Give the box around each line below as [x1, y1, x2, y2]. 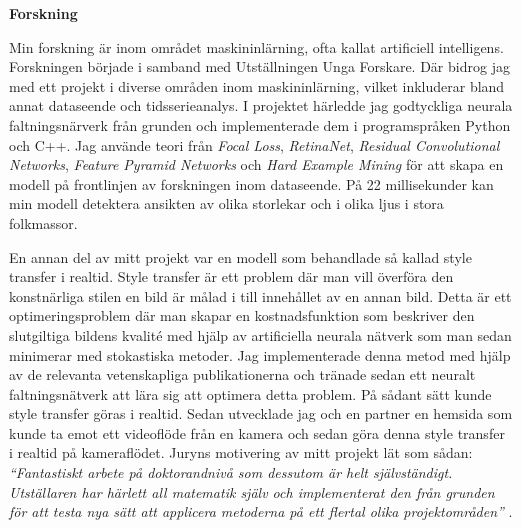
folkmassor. [9, 212, 78, 233]
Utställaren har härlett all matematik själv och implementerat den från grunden [9, 481, 495, 502]
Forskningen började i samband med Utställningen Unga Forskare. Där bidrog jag [9, 56, 510, 77]
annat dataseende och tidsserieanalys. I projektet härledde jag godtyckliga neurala [9, 95, 513, 116]
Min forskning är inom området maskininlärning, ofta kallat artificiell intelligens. [9, 36, 504, 57]
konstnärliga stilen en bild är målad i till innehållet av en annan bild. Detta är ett [9, 285, 512, 306]
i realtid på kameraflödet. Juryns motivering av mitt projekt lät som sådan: [9, 442, 473, 463]
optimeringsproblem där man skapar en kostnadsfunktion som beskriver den [9, 305, 475, 326]
